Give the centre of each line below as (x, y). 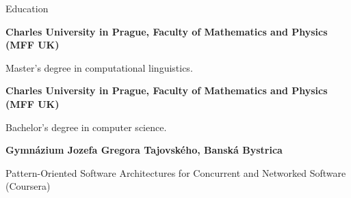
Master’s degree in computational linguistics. (99, 67)
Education (27, 8)
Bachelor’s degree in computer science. (86, 127)
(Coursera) (28, 186)
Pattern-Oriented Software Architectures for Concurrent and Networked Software (176, 172)
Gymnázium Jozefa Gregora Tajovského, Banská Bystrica (144, 150)
